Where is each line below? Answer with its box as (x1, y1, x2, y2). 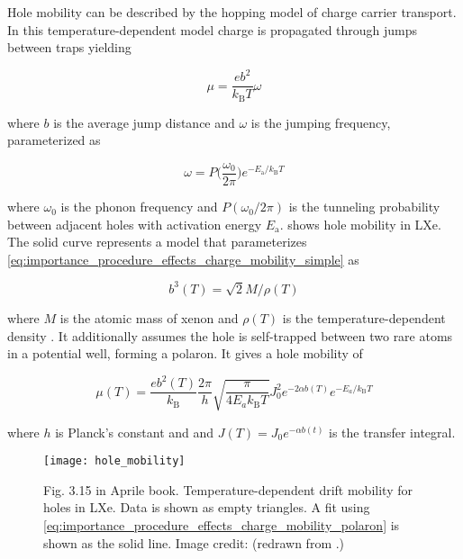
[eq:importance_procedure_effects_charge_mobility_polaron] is (43, 516, 400, 535)
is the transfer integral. (329, 422, 456, 441)
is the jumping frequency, (250, 113, 391, 131)
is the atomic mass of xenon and (59, 308, 239, 327)
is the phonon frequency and (60, 197, 218, 216)
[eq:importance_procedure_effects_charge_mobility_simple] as (7, 249, 359, 268)
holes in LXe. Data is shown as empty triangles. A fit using (43, 498, 370, 517)
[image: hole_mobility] (43, 455, 186, 468)
